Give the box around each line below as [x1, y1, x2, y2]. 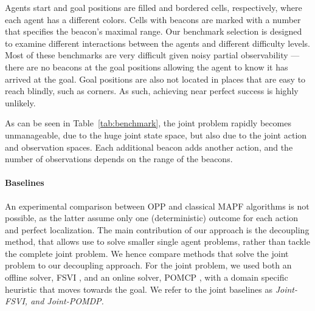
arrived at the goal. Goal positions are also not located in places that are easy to [5, 72, 306, 85]
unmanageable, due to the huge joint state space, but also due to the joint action [5, 128, 307, 141]
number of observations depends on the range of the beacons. [5, 152, 233, 165]
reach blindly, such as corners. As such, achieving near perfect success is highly [5, 84, 299, 97]
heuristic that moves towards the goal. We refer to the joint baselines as [5, 282, 273, 295]
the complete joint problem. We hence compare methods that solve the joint [5, 247, 289, 259]
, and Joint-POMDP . [24, 295, 104, 307]
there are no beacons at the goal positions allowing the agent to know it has [5, 60, 288, 73]
